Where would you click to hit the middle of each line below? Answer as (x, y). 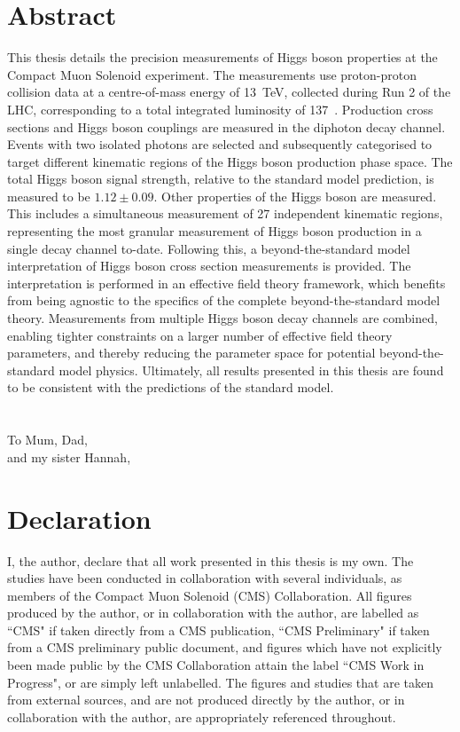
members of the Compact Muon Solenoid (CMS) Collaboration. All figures (210, 595)
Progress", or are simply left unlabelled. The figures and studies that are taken (220, 682)
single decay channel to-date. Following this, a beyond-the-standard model (209, 248)
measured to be (49, 196)
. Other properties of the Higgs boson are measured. (295, 196)
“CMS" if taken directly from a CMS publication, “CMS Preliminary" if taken (218, 630)
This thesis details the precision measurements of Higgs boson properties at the (222, 57)
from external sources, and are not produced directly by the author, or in (206, 700)
